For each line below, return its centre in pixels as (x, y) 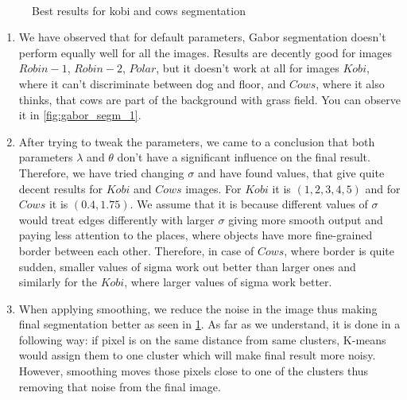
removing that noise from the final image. (120, 386)
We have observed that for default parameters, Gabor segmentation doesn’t (202, 37)
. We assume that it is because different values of (249, 204)
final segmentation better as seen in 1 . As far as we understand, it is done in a (209, 324)
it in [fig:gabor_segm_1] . (80, 115)
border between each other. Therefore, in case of (136, 250)
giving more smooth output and (306, 219)
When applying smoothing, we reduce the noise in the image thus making (198, 308)
